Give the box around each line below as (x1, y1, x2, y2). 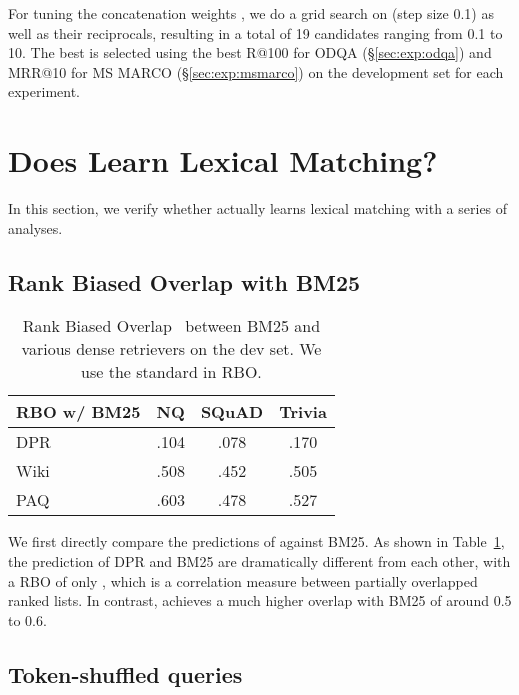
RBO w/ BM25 (16, 400, 141, 424)
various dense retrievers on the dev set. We (21, 337, 322, 361)
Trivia (279, 400, 327, 424)
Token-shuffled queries (8, 658, 243, 689)
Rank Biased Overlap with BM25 (8, 266, 361, 297)
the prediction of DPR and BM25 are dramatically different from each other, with (8, 551, 511, 572)
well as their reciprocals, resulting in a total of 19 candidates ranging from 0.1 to (8, 22, 503, 43)
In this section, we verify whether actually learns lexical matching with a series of (8, 198, 508, 219)
